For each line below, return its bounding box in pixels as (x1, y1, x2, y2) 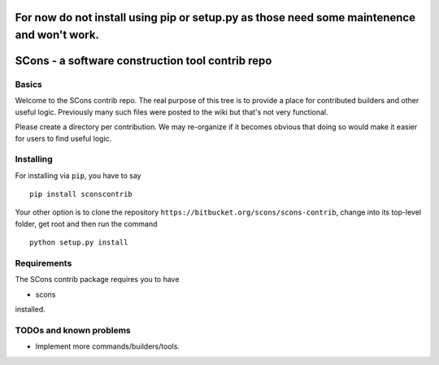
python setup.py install (29, 238, 128, 247)
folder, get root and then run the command (15, 219, 158, 228)
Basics (15, 79, 42, 89)
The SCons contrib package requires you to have (15, 275, 180, 285)
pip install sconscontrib (29, 189, 133, 199)
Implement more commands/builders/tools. (35, 341, 180, 351)
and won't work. (15, 28, 99, 42)
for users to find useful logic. (15, 133, 112, 143)
